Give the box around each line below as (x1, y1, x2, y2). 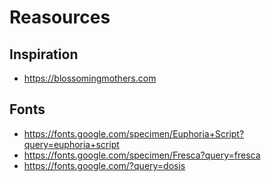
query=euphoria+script (23, 138, 120, 150)
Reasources (9, 6, 111, 29)
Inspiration (9, 46, 79, 63)
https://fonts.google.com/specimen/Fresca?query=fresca (23, 149, 261, 161)
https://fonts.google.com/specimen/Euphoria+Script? (23, 127, 245, 140)
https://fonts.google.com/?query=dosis (23, 159, 186, 171)
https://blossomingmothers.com (23, 72, 157, 84)
